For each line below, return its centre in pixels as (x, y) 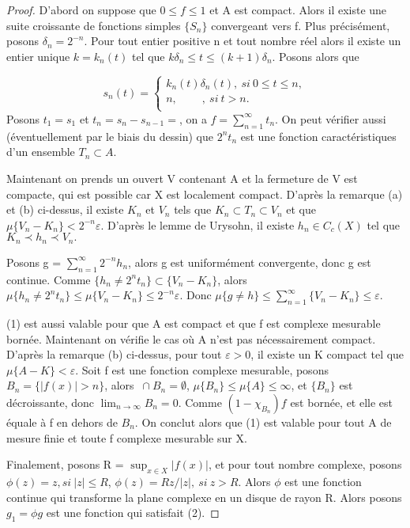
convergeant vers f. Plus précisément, (301, 25)
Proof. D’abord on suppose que (81, 9)
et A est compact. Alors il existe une (298, 9)
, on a (193, 118)
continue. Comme (49, 279)
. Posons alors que (316, 56)
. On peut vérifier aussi (331, 118)
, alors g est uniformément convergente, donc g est (250, 262)
